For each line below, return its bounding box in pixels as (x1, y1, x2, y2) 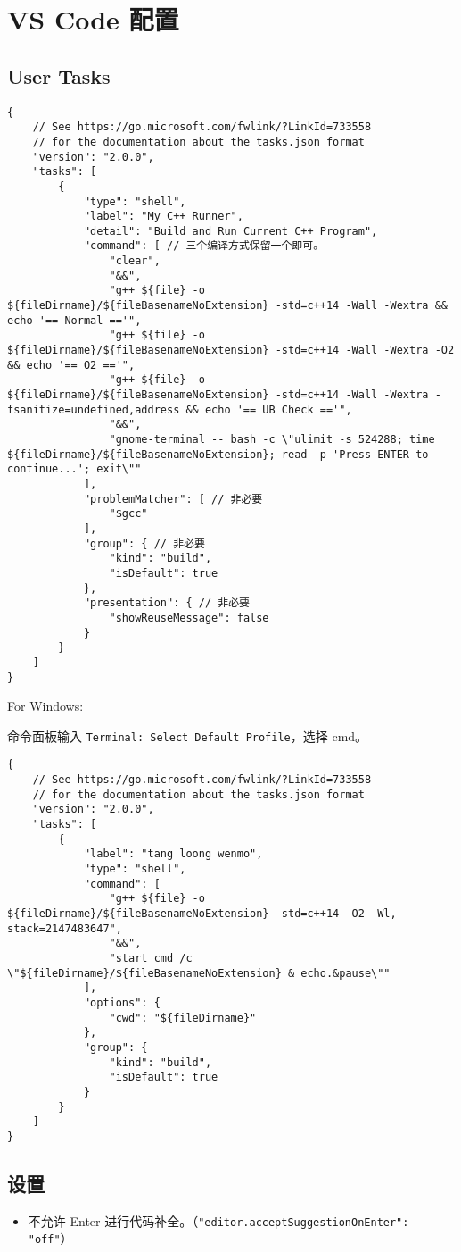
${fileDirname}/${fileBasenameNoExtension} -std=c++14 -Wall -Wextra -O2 (7, 344, 455, 357)
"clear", (109, 255, 161, 268)
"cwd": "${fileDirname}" (109, 1011, 257, 1024)
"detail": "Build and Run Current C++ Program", (83, 224, 378, 238)
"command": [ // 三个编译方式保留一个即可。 (83, 239, 325, 253)
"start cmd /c (109, 951, 193, 964)
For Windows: (7, 697, 84, 715)
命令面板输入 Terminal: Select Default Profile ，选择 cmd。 (7, 726, 368, 745)
